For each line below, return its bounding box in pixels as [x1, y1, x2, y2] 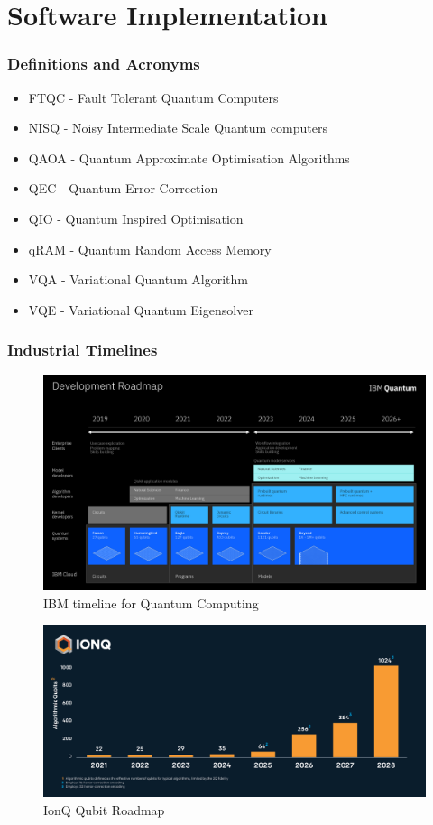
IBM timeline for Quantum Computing [43, 593, 259, 612]
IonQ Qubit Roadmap [43, 800, 165, 819]
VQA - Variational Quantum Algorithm [28, 270, 248, 289]
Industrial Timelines [7, 338, 158, 361]
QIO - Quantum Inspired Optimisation [28, 209, 244, 227]
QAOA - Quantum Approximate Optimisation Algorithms [28, 148, 350, 167]
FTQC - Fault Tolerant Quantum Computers [28, 88, 279, 107]
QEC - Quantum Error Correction [28, 179, 218, 198]
